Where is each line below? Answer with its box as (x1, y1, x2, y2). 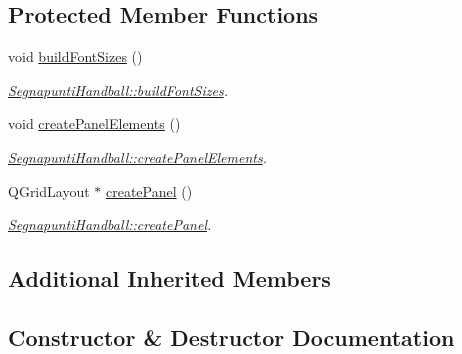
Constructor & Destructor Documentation (8, 321, 455, 352)
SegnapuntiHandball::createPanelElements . (8, 146, 267, 167)
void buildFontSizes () (8, 46, 143, 67)
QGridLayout (8, 180, 90, 201)
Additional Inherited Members (8, 263, 331, 294)
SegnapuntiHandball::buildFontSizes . (8, 79, 228, 100)
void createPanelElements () (8, 113, 181, 134)
